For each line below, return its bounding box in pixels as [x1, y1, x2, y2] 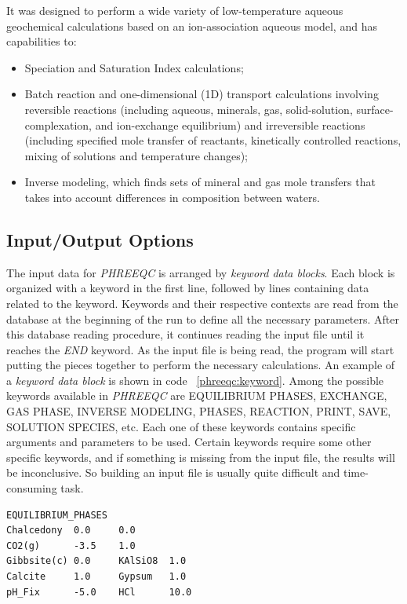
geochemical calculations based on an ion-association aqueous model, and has [6, 17, 377, 34]
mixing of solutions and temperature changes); [24, 147, 249, 163]
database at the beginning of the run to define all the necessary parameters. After [6, 310, 400, 327]
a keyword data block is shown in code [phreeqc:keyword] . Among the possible [6, 372, 384, 388]
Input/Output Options [6, 227, 194, 251]
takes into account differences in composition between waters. [24, 189, 320, 205]
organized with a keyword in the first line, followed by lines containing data [6, 280, 369, 296]
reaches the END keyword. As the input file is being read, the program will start [6, 341, 394, 357]
